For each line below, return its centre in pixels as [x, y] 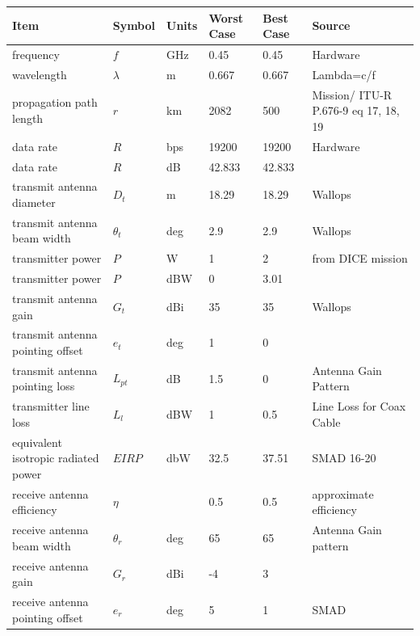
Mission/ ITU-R [352, 94]
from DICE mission [360, 258]
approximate [343, 493]
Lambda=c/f [344, 74]
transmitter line [51, 406]
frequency [36, 54]
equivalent [37, 442]
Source [331, 25]
